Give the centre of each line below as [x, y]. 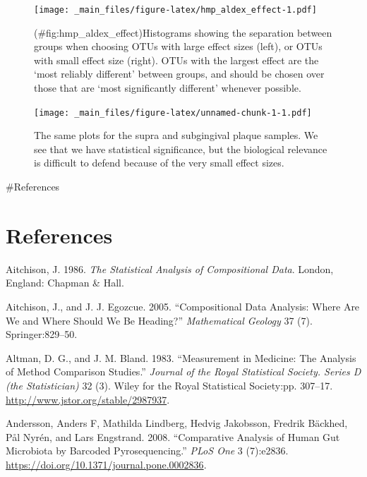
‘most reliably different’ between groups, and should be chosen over [179, 74]
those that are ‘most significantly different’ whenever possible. [168, 88]
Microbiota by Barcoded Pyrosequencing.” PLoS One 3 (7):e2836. [147, 451]
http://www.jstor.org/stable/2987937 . [88, 399]
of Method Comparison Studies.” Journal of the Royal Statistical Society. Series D [183, 372]
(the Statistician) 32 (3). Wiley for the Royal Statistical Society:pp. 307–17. [169, 385]
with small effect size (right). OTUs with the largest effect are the [176, 60]
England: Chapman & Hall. [65, 283]
